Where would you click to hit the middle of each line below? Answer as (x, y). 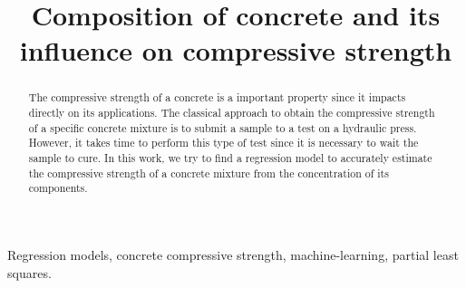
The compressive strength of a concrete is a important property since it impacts (217, 97)
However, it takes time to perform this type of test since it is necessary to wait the (223, 143)
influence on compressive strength (236, 50)
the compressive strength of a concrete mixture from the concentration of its (209, 173)
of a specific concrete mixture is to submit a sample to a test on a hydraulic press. (223, 127)
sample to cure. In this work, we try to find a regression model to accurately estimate (230, 157)
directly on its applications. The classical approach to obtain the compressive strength (232, 113)
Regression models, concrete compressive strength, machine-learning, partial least (233, 254)
